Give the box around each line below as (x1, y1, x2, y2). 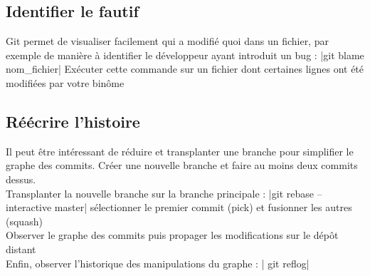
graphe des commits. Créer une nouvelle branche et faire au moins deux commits (6, 158, 358, 173)
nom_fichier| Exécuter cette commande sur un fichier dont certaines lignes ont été (6, 61, 364, 76)
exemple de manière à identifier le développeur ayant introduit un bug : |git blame (6, 47, 364, 62)
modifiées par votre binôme (6, 75, 125, 90)
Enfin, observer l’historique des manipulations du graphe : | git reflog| (6, 255, 310, 270)
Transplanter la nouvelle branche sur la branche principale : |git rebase (6, 185, 314, 200)
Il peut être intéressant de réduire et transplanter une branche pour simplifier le (6, 143, 354, 158)
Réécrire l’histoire (6, 110, 140, 132)
